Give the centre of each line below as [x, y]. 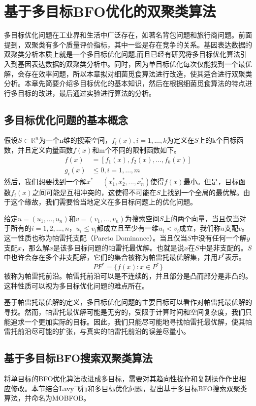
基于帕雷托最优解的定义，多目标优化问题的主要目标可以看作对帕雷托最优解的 [128, 302]
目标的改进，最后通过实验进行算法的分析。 [86, 93]
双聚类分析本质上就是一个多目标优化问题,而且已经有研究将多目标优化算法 [122, 54]
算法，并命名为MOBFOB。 [47, 398]
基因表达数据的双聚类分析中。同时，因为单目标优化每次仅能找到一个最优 [135, 63]
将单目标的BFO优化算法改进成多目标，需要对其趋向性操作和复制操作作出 [122, 378]
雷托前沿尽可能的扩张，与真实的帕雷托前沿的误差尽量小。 [97, 331]
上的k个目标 [218, 140]
